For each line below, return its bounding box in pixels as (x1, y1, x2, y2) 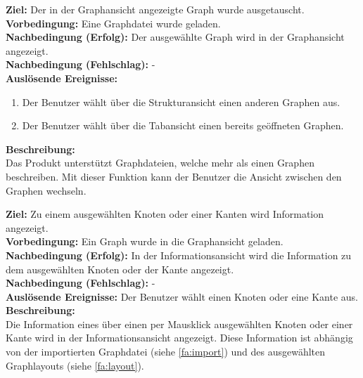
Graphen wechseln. (6, 183, 87, 197)
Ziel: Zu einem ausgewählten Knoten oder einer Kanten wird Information (6, 207, 324, 221)
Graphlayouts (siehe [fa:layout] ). (6, 358, 144, 372)
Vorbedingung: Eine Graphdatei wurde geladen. (6, 15, 221, 30)
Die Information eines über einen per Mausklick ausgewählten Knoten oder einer (6, 316, 353, 331)
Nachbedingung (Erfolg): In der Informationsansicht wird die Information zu (6, 247, 352, 262)
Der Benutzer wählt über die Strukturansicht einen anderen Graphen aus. (22, 94, 340, 109)
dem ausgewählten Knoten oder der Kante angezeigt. (6, 261, 234, 276)
